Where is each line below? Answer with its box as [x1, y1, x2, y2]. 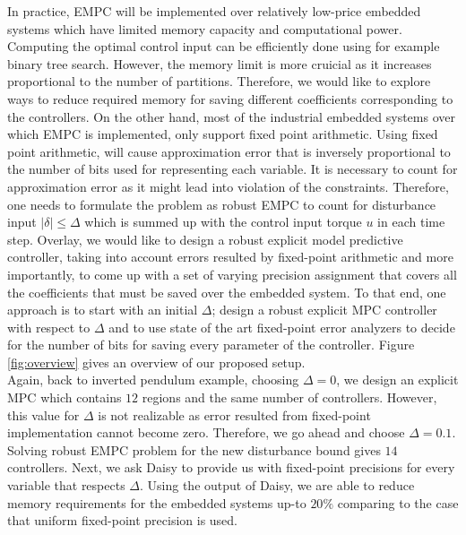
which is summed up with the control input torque [84, 212, 362, 231]
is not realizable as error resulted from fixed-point [98, 405, 371, 424]
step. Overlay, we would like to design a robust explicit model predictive [7, 229, 403, 248]
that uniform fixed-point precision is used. [7, 511, 238, 530]
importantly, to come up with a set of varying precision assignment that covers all [7, 264, 457, 283]
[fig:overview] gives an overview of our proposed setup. [7, 352, 306, 371]
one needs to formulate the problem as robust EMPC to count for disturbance [7, 194, 436, 213]
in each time [377, 212, 445, 231]
